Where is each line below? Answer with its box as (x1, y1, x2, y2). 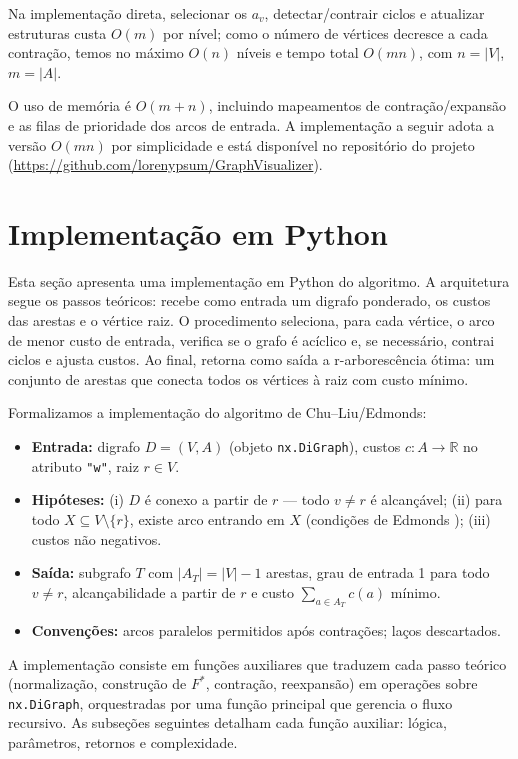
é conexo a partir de (144, 489, 268, 510)
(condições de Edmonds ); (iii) (305, 508, 491, 529)
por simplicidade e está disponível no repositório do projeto (111, 134, 475, 155)
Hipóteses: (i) (31, 489, 124, 510)
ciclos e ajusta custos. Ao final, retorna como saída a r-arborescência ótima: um (8, 349, 495, 370)
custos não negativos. (31, 528, 162, 549)
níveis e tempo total (236, 42, 359, 63)
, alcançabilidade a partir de (63, 581, 236, 602)
